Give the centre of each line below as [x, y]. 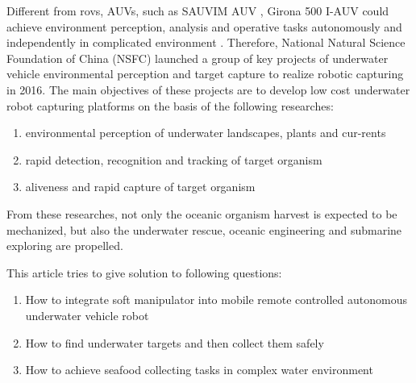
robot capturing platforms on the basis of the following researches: [170, 105]
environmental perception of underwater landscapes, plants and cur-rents [206, 133]
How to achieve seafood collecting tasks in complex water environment [199, 370]
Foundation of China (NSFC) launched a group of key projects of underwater [198, 58]
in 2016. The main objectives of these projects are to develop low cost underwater [208, 89]
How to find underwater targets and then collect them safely [175, 342]
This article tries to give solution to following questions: [144, 272]
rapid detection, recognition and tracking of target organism [174, 159]
